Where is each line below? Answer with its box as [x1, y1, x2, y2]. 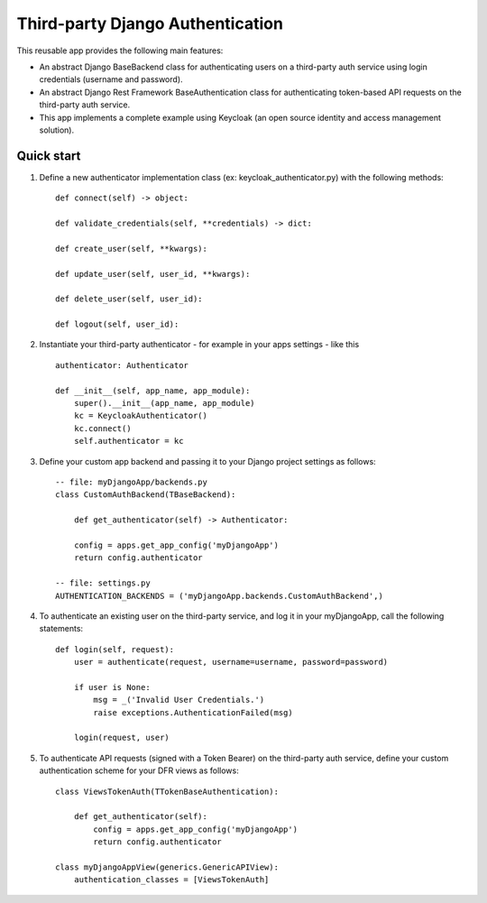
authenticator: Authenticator [55, 360, 189, 370]
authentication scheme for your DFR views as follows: [39, 765, 239, 776]
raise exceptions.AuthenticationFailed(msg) [93, 707, 293, 717]
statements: [39, 623, 84, 634]
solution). [39, 124, 75, 135]
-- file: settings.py [55, 578, 151, 588]
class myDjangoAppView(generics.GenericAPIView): [55, 862, 280, 872]
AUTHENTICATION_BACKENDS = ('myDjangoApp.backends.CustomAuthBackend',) [55, 591, 383, 601]
